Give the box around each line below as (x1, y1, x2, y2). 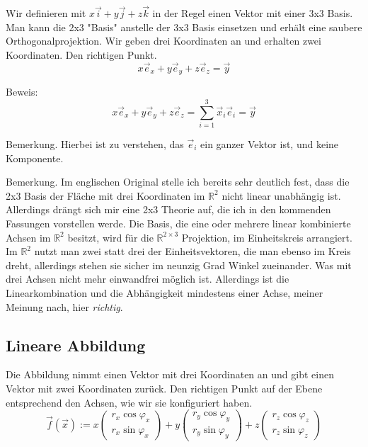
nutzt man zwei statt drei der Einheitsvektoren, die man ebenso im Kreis (34, 244, 351, 259)
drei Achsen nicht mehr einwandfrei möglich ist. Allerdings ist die (6, 271, 289, 286)
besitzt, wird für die (67, 230, 154, 244)
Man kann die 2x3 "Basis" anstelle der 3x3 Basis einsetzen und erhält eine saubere (6, 19, 362, 34)
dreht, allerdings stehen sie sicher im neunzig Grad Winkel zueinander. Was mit (6, 257, 352, 272)
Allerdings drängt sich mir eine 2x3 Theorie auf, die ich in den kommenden (6, 202, 331, 217)
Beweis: (6, 84, 38, 99)
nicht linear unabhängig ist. (222, 188, 341, 203)
